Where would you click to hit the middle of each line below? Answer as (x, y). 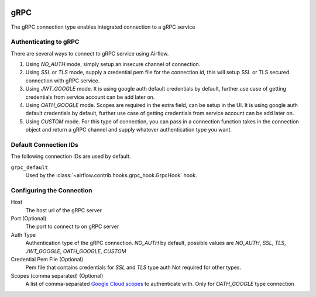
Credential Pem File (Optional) (47, 259)
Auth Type (23, 234)
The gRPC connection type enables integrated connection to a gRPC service (103, 27)
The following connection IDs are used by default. (71, 156)
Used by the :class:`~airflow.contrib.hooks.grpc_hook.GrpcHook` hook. (111, 175)
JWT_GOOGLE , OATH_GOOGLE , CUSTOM (76, 251)
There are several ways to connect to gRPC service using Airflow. (90, 53)
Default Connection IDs (44, 144)
